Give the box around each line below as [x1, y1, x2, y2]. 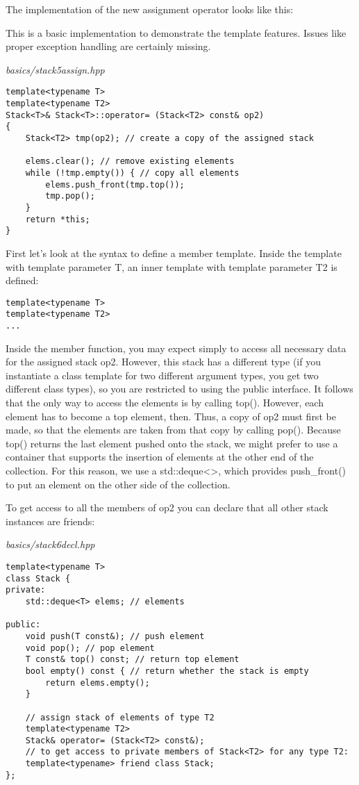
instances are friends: [6, 513, 95, 528]
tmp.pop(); [45, 191, 95, 201]
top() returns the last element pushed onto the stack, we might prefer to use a [6, 436, 338, 450]
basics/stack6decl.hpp [6, 537, 95, 552]
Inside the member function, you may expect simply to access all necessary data [6, 340, 347, 355]
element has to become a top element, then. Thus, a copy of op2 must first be [6, 408, 336, 423]
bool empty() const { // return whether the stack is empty [25, 666, 309, 676]
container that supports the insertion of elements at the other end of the [6, 449, 314, 464]
